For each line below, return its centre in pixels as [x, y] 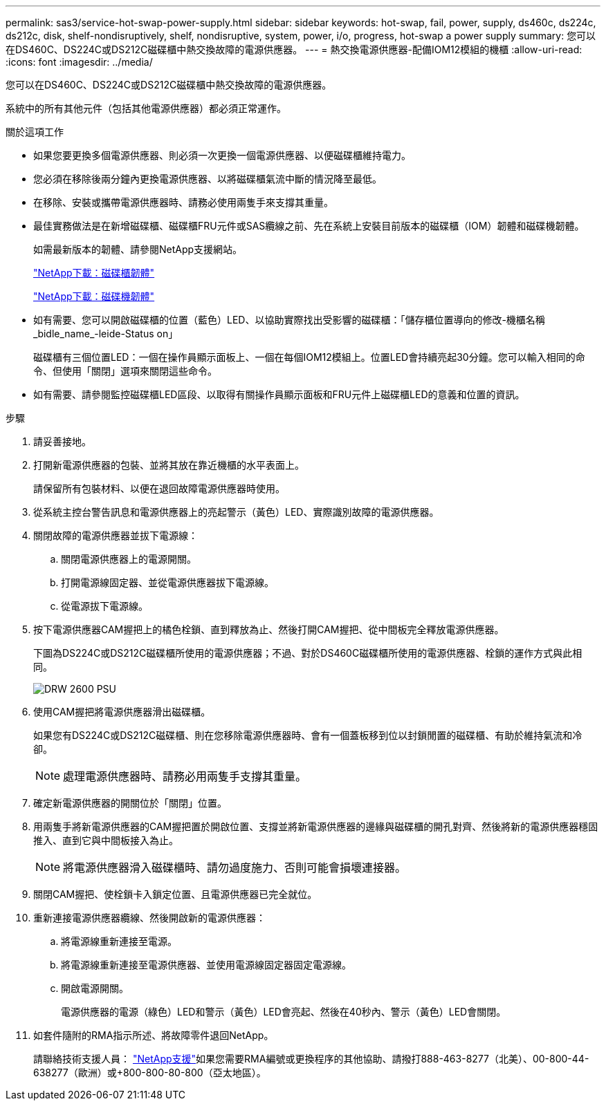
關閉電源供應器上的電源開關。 [129, 559]
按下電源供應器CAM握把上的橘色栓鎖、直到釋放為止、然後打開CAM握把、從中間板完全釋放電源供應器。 [269, 629]
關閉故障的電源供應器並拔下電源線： [116, 535]
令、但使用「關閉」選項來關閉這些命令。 [125, 371]
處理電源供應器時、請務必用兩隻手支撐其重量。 [185, 776]
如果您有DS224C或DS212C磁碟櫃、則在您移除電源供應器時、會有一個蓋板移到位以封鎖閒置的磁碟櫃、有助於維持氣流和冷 [308, 735]
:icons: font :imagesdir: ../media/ [79, 62]
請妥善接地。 [62, 441]
